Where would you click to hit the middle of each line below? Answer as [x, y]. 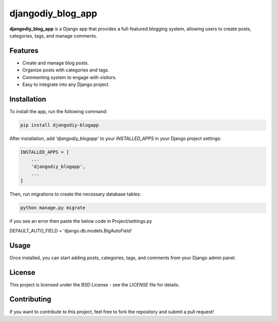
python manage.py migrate [53, 208]
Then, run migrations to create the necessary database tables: [75, 194]
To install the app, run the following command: [58, 111]
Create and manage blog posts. [56, 63]
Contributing [30, 299]
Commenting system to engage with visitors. [70, 77]
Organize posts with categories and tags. [66, 70]
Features [24, 51]
